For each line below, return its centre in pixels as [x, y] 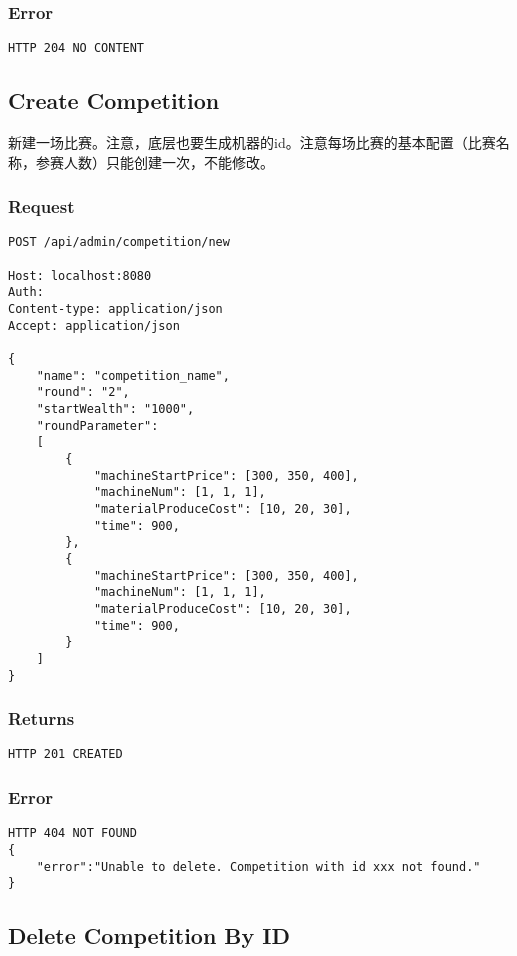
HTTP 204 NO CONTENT [76, 48]
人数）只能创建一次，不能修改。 [168, 161]
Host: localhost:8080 [80, 275]
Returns [41, 718]
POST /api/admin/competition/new [119, 242]
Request [41, 206]
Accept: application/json [94, 325]
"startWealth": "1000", [115, 409]
